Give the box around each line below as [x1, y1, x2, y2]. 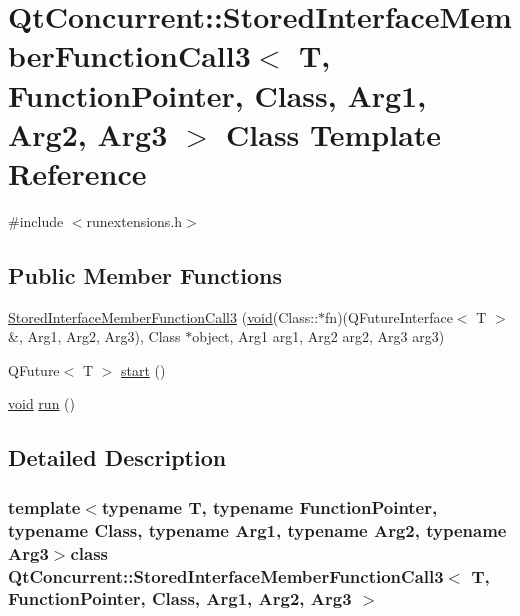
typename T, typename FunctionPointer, [101, 494, 438, 519]
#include [8, 210, 64, 231]
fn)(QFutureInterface [325, 306, 453, 327]
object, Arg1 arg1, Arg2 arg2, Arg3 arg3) [192, 326, 445, 347]
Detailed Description [8, 442, 227, 473]
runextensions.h [86, 210, 183, 231]
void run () [8, 393, 75, 414]
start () [121, 359, 166, 380]
